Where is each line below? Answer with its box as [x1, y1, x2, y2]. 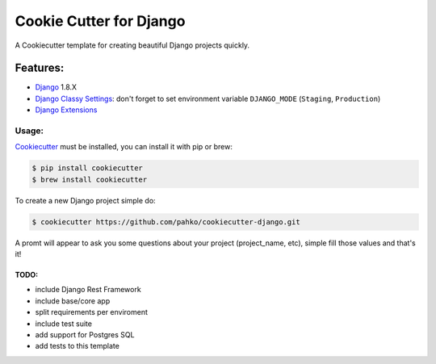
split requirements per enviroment [35, 308, 149, 317]
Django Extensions [35, 105, 98, 115]
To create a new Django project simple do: [15, 195, 157, 205]
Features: [15, 61, 65, 75]
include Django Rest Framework [35, 285, 141, 295]
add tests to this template [35, 341, 120, 351]
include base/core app [35, 295, 111, 306]
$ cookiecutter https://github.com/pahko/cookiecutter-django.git [31, 217, 300, 226]
